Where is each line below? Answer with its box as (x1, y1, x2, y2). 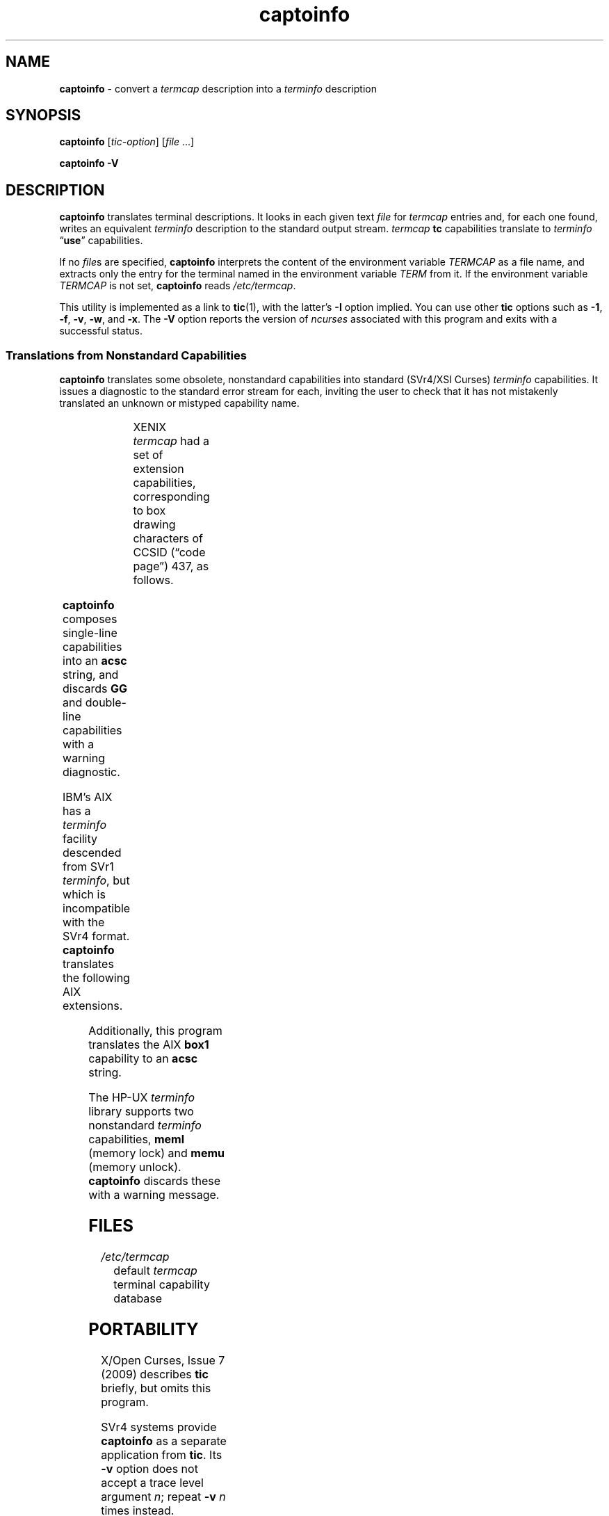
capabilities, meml (88, 1132, 185, 1147)
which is (63, 887, 106, 902)
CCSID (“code (133, 545, 206, 560)
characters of (133, 531, 204, 546)
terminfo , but (63, 873, 130, 888)
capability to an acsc (88, 1051, 198, 1066)
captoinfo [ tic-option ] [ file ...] (59, 136, 195, 148)
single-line (63, 626, 117, 640)
